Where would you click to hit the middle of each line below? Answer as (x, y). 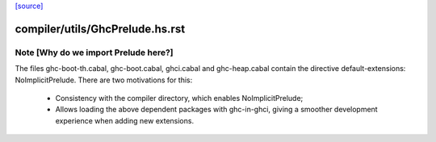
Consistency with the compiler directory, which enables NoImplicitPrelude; (179, 98)
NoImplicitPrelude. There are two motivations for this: (104, 80)
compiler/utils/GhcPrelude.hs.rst (100, 29)
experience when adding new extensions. (124, 120)
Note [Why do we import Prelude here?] (94, 52)
